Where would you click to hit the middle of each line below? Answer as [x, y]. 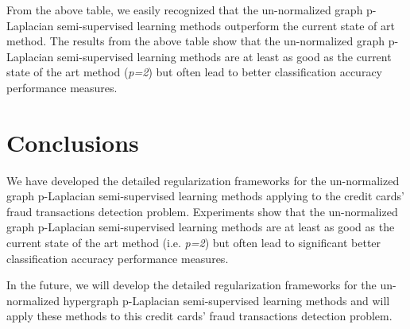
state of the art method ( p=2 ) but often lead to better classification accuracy [194, 72]
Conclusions [73, 142]
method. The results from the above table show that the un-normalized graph [195, 41]
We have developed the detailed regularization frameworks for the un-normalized [203, 180]
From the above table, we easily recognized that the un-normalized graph [185, 10]
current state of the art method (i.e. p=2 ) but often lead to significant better [194, 243]
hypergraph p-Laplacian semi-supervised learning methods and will [226, 300]
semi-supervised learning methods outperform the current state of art [226, 25]
